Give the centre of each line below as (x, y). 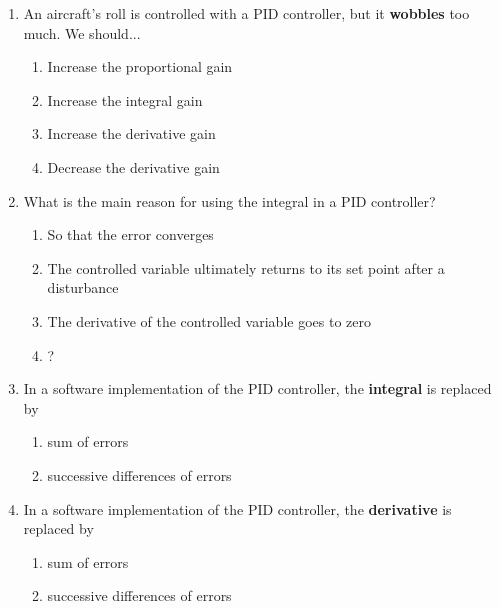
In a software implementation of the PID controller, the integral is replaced (257, 388)
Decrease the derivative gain (133, 166)
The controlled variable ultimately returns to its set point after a (246, 267)
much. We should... (82, 32)
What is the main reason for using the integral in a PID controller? (229, 200)
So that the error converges (130, 234)
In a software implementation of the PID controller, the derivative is (237, 508)
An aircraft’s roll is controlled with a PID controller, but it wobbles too (246, 13)
